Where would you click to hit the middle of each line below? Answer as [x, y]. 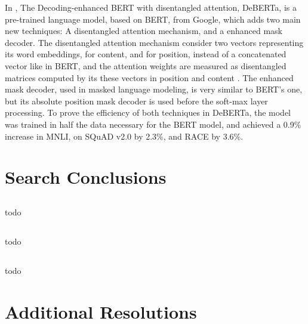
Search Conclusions [86, 177]
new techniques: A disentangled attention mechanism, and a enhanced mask [144, 31]
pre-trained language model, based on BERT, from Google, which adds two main [153, 19]
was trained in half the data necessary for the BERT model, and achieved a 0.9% [153, 124]
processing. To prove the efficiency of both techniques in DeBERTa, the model [148, 112]
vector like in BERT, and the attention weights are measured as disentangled [146, 65]
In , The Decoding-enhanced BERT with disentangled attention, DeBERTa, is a [151, 7]
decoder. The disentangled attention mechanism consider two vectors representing [154, 42]
